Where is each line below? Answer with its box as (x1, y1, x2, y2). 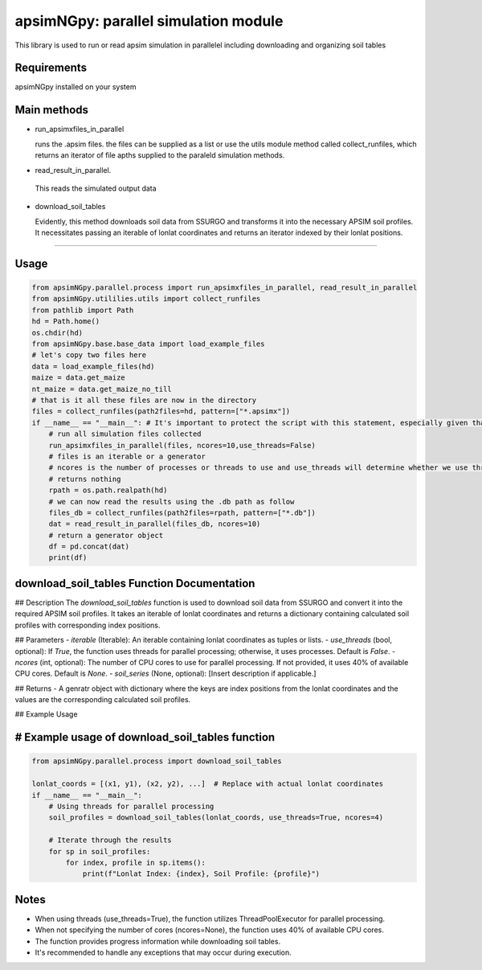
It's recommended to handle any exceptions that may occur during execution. (35, 947, 292, 957)
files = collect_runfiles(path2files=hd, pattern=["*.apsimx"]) (31, 407, 291, 416)
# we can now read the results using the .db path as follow (48, 497, 295, 506)
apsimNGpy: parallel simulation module (14, 12, 284, 30)
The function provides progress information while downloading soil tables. (35, 936, 281, 946)
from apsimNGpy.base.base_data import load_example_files (31, 339, 265, 349)
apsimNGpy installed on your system (14, 82, 137, 92)
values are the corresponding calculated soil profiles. (14, 695, 191, 705)
